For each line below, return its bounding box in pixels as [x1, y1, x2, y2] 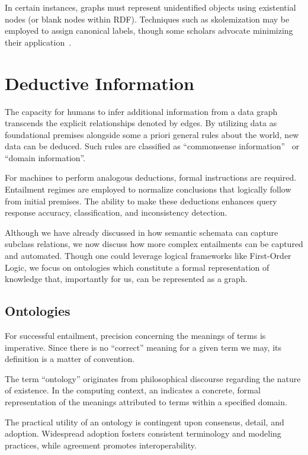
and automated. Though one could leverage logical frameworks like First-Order [5, 249, 291, 262]
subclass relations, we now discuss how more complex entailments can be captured [5, 238, 303, 250]
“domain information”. [5, 151, 86, 164]
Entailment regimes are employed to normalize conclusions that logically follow [5, 183, 291, 196]
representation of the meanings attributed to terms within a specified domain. [5, 395, 287, 408]
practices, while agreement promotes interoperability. [5, 438, 197, 451]
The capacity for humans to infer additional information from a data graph [5, 105, 278, 117]
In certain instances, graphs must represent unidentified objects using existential [5, 1, 296, 13]
